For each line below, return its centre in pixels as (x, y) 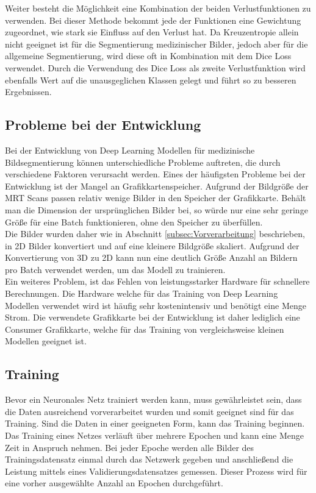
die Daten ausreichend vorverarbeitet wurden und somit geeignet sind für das (149, 411)
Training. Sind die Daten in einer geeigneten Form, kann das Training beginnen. (155, 423)
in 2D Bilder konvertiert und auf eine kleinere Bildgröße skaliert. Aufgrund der (152, 245)
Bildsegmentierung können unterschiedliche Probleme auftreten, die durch (143, 162)
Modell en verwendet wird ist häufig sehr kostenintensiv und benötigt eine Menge (156, 305)
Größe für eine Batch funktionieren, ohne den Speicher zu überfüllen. (134, 222)
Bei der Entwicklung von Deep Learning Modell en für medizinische (130, 150)
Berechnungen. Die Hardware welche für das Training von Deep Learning (142, 293)
